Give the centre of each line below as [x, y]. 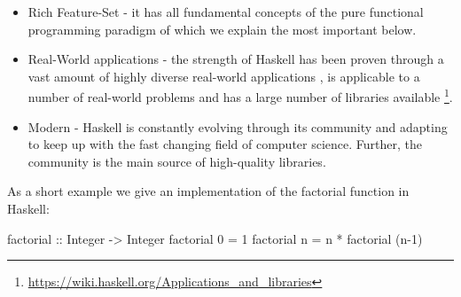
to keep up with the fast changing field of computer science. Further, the [225, 144]
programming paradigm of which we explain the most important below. [222, 29]
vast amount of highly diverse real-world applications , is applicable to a [224, 76]
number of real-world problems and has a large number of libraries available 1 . [240, 96]
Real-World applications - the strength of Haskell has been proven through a [236, 59]
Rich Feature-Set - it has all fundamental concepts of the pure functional [226, 12]
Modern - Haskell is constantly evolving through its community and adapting [238, 126]
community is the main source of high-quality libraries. [177, 161]
